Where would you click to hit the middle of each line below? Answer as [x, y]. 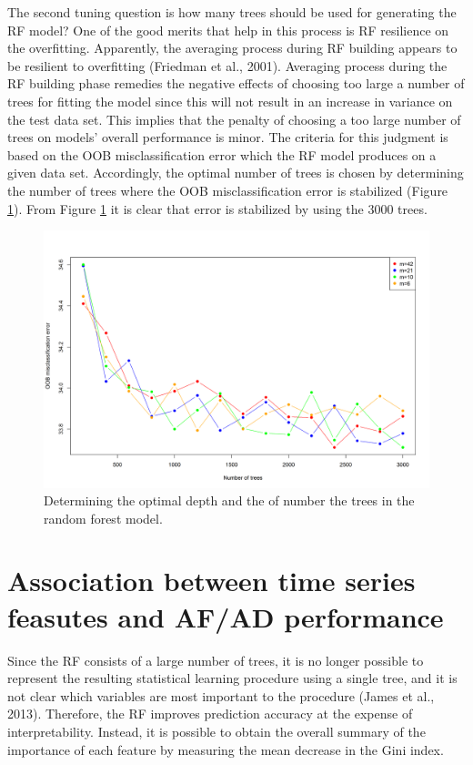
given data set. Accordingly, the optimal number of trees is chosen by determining [236, 173]
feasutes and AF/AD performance [226, 616]
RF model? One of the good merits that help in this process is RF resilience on [228, 30]
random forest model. [103, 518]
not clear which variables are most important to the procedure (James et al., [221, 695]
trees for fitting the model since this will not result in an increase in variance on [230, 101]
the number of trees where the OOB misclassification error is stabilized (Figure [228, 190]
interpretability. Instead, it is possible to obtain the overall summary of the [216, 731]
